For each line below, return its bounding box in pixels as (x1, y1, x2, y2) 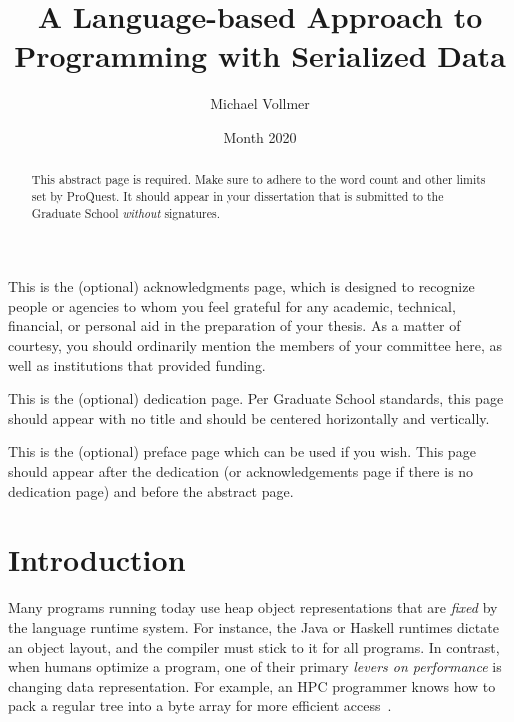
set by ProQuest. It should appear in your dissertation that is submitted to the (31, 187, 444, 204)
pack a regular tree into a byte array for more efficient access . (8, 695, 392, 716)
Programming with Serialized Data (14, 35, 506, 76)
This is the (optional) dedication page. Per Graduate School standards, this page (8, 388, 504, 409)
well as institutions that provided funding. (8, 354, 266, 375)
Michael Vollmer (210, 93, 310, 114)
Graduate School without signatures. (31, 204, 221, 221)
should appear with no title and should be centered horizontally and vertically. (8, 407, 490, 428)
